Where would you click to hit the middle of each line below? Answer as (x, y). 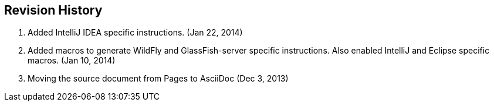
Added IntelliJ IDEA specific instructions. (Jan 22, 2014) (135, 33)
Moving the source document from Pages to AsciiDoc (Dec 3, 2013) (158, 79)
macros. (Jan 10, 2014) (72, 61)
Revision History (53, 10)
